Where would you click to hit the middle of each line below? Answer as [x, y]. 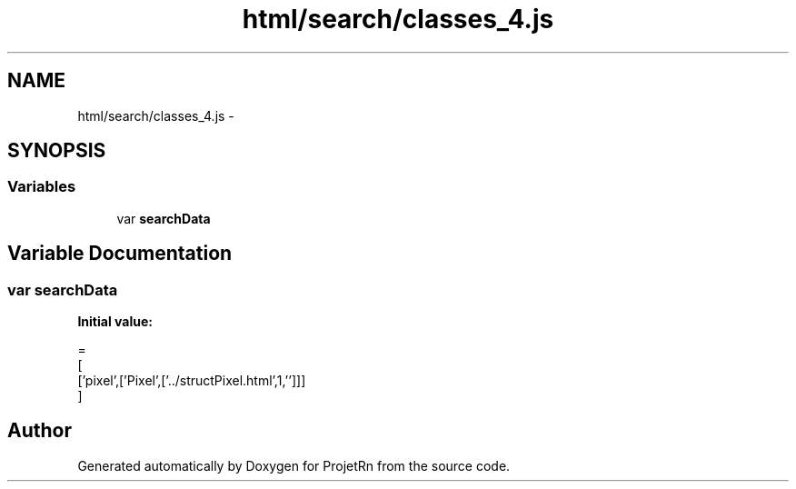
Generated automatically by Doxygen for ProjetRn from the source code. [294, 465]
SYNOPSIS [57, 151]
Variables [42, 187]
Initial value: [115, 322]
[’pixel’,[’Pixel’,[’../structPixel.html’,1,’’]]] [192, 381]
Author [40, 431]
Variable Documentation [120, 254]
